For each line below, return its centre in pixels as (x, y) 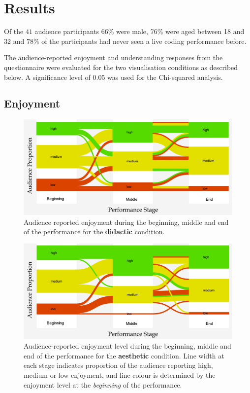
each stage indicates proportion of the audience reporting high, (118, 365)
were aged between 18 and (205, 31)
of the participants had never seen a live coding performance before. (144, 41)
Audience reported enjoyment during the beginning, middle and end (126, 222)
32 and (14, 41)
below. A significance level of (47, 77)
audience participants (67, 31)
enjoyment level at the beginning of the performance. (103, 384)
